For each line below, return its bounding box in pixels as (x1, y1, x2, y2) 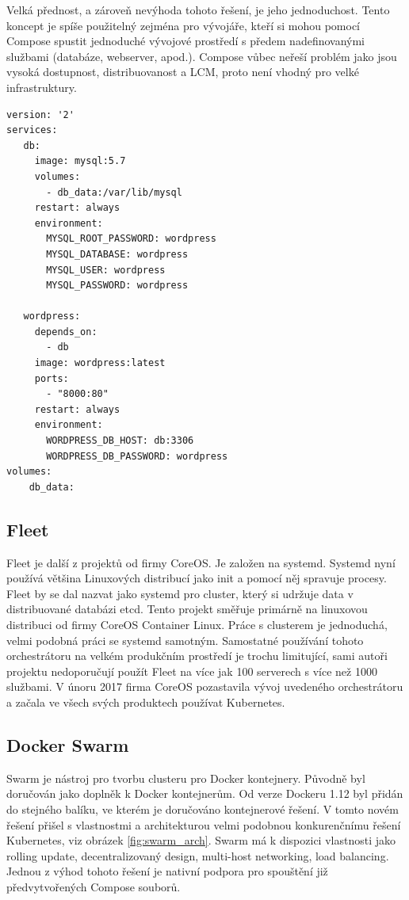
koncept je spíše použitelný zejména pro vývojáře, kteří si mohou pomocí (6, 17, 361, 33)
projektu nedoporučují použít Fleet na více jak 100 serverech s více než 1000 (6, 662, 377, 679)
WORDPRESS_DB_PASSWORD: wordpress (46, 450, 228, 462)
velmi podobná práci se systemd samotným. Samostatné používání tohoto (6, 631, 364, 648)
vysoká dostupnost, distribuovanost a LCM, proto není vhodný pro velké (6, 63, 359, 80)
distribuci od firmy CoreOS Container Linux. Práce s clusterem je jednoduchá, (6, 616, 388, 632)
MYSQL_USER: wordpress (46, 264, 166, 276)
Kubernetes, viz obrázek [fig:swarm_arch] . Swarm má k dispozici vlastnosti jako (6, 832, 396, 849)
